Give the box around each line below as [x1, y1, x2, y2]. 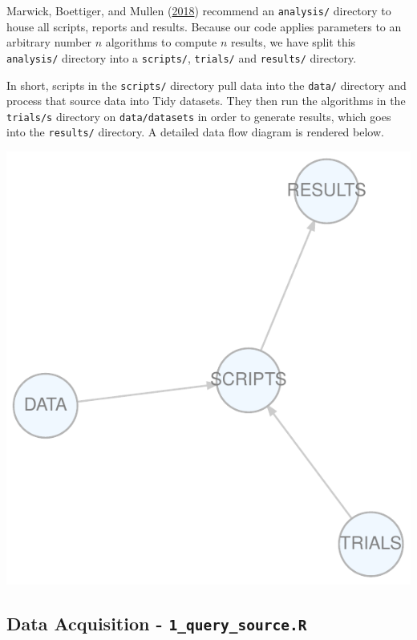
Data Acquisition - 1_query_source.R [6, 610, 307, 635]
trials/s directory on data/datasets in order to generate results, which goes [6, 107, 391, 124]
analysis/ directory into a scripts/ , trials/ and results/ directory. [6, 49, 357, 66]
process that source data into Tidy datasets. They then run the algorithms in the [6, 92, 406, 109]
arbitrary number [6, 34, 91, 51]
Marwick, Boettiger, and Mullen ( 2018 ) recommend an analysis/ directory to [6, 2, 391, 18]
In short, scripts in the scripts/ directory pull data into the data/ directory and [6, 76, 407, 93]
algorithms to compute [105, 34, 217, 51]
